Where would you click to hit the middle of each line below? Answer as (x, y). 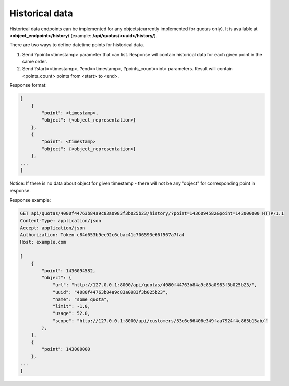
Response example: (30, 200)
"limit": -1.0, (71, 306)
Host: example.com (43, 242)
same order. (35, 62)
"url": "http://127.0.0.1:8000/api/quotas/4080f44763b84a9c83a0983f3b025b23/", (155, 285)
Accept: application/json (53, 228)
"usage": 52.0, (71, 313)
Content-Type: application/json (61, 221)
